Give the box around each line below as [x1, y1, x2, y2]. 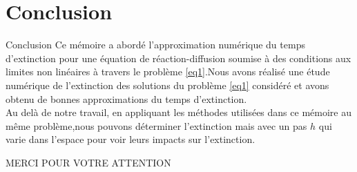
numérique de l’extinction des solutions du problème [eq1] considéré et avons [6, 77, 329, 92]
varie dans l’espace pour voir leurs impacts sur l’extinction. [6, 132, 255, 146]
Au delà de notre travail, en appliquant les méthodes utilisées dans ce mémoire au [6, 105, 351, 120]
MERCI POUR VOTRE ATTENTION [6, 155, 171, 169]
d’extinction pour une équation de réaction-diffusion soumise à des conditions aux [6, 50, 351, 65]
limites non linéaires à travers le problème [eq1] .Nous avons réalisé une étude [6, 64, 330, 79]
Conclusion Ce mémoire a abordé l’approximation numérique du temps [6, 37, 305, 52]
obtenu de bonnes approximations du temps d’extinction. [6, 91, 247, 106]
